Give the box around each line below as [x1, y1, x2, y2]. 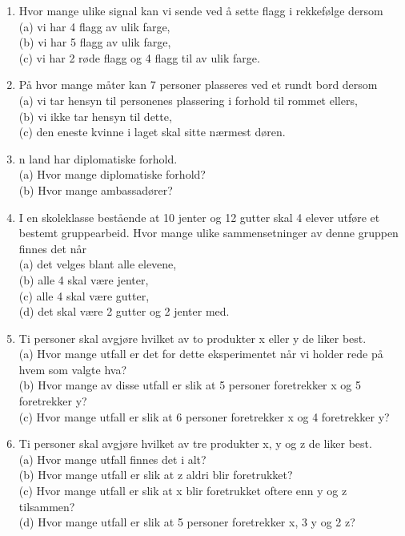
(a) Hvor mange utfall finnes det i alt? [18, 450, 207, 467]
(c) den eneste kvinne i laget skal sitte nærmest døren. [18, 123, 286, 140]
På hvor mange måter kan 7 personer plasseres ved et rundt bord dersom [18, 76, 378, 93]
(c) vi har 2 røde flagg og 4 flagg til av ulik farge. [18, 49, 260, 66]
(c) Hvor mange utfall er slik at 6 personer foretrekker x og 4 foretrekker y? [18, 408, 390, 425]
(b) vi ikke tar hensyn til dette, [18, 107, 172, 124]
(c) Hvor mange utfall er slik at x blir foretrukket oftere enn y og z [18, 482, 347, 499]
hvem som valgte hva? [18, 361, 127, 377]
